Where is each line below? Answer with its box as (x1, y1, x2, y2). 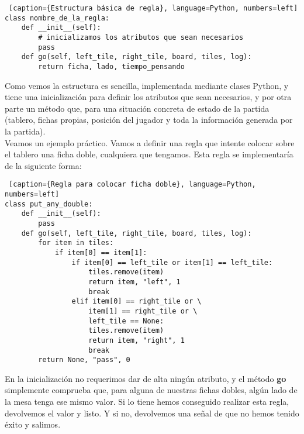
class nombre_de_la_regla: (5, 13, 109, 22)
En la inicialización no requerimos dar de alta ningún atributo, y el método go (5, 372, 286, 384)
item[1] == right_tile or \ (88, 306, 198, 315)
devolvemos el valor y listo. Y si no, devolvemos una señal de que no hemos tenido (5, 407, 299, 419)
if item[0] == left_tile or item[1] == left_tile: (71, 258, 273, 267)
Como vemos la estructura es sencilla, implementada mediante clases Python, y (5, 79, 289, 91)
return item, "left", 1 (88, 277, 181, 286)
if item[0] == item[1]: (54, 248, 147, 257)
